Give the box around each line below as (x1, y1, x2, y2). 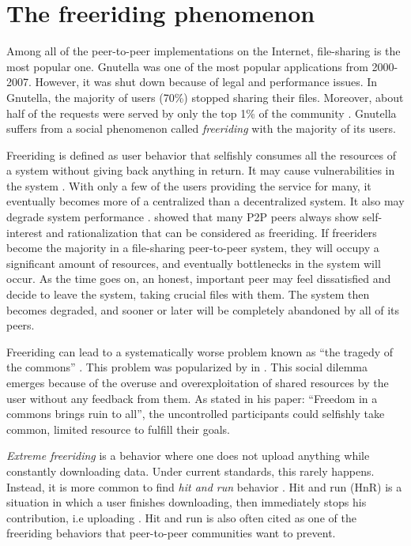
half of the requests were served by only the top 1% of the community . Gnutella (6, 104, 397, 121)
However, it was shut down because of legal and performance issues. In (35, 73, 378, 90)
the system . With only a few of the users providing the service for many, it (6, 177, 371, 194)
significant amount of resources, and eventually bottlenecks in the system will (6, 254, 381, 271)
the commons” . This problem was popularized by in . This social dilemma (6, 359, 368, 375)
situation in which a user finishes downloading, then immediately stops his (6, 494, 367, 510)
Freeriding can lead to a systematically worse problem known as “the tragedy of (6, 343, 394, 360)
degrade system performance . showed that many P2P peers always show (6, 209, 359, 225)
